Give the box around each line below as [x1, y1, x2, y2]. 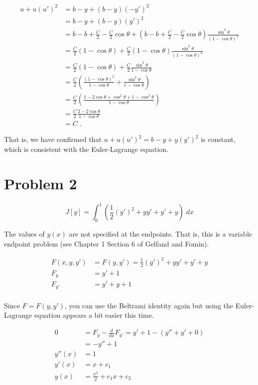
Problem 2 [4, 173, 77, 193]
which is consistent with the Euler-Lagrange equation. [4, 144, 169, 154]
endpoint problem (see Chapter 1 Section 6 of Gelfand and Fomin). [4, 238, 209, 249]
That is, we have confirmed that [4, 134, 102, 144]
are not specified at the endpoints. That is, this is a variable [69, 229, 252, 239]
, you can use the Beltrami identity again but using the [65, 300, 234, 310]
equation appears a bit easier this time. [34, 310, 154, 320]
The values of [4, 229, 45, 239]
